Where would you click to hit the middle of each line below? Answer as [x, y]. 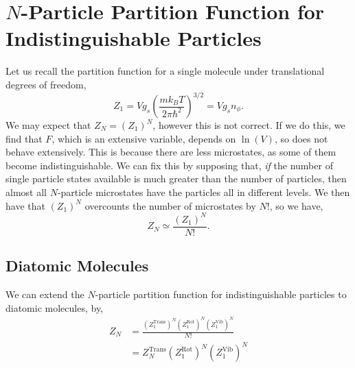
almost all [26, 192]
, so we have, [296, 205]
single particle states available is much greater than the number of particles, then [176, 179]
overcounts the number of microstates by [170, 205]
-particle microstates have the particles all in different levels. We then [204, 192]
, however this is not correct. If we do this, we [249, 125]
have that [25, 205]
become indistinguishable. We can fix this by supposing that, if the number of [169, 165]
